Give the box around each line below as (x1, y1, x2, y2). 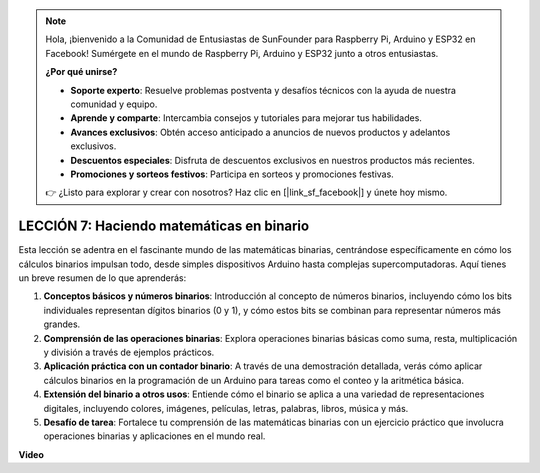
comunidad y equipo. (70, 98, 158, 110)
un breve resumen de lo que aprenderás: (18, 271, 187, 284)
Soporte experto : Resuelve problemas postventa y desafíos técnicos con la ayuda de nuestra (70, 84, 457, 96)
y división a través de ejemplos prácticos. (43, 346, 215, 358)
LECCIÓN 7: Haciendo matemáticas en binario (18, 218, 310, 235)
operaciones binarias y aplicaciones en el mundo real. (43, 430, 266, 442)
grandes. (43, 318, 81, 330)
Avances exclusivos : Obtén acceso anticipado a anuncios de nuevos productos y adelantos (70, 126, 451, 138)
